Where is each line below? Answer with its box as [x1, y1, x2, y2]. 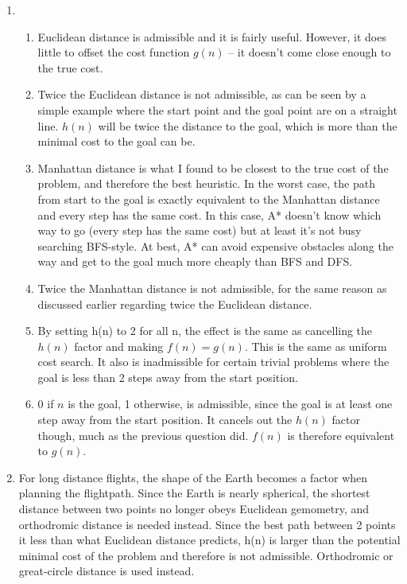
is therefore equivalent [287, 426, 395, 443]
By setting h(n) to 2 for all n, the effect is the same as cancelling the [37, 322, 373, 339]
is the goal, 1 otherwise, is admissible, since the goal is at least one [68, 395, 393, 412]
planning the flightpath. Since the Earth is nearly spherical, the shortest [18, 485, 370, 501]
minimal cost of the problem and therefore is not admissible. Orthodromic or [18, 547, 393, 563]
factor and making [74, 337, 164, 354]
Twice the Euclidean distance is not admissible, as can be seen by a [37, 86, 366, 103]
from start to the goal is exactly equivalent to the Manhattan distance [37, 190, 380, 207]
